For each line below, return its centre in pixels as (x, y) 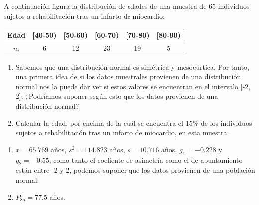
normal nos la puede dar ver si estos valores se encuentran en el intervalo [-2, (133, 86)
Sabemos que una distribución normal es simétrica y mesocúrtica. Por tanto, (132, 67)
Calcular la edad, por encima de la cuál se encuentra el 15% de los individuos (134, 122)
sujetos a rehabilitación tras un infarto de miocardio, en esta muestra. (122, 132)
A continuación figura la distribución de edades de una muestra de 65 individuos (127, 6)
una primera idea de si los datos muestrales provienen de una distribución (128, 77)
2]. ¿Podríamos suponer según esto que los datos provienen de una (117, 96)
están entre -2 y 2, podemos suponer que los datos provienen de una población (135, 170)
